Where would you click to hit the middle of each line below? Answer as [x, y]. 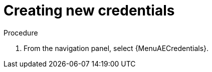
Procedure [21, 32]
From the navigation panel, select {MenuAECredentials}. [116, 48]
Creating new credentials [89, 10]
